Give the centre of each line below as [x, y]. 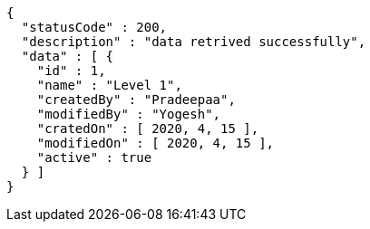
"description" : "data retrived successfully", [194, 42]
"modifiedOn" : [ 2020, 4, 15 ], [156, 143]
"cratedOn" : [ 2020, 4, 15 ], [148, 129]
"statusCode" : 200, [94, 27]
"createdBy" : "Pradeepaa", [136, 100]
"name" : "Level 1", [109, 85]
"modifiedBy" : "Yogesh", [129, 114]
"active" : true [94, 157]
